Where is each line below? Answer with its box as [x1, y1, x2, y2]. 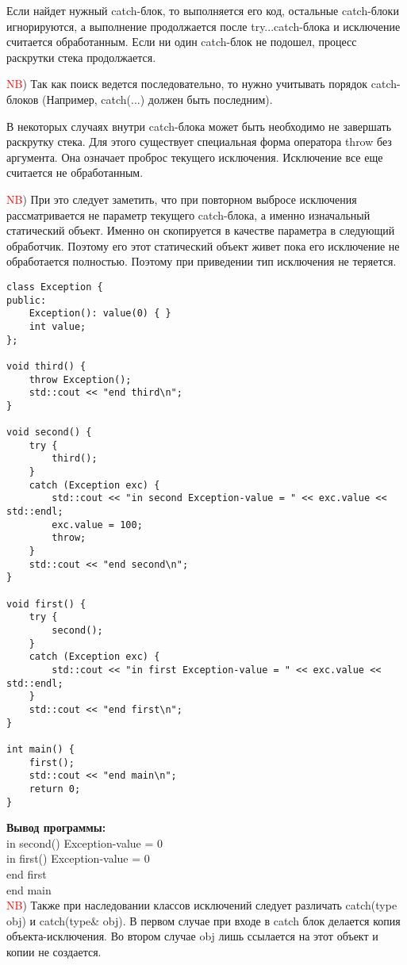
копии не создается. [6, 943, 102, 959]
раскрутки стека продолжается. [6, 48, 156, 65]
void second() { [6, 427, 92, 438]
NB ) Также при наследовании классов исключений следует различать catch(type [6, 897, 397, 913]
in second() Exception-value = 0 [6, 834, 163, 851]
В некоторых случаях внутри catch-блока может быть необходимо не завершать [6, 117, 392, 134]
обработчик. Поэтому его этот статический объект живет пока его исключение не [6, 237, 400, 254]
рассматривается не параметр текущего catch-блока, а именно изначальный [6, 206, 371, 223]
